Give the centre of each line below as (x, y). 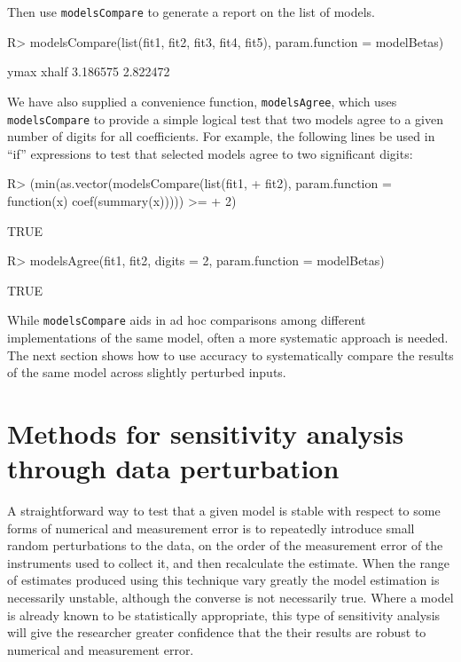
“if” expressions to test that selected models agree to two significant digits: (210, 153)
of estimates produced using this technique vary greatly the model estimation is (223, 580)
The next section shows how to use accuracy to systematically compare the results (230, 355)
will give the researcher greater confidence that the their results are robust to (217, 632)
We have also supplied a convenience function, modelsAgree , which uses (202, 101)
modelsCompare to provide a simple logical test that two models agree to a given (225, 118)
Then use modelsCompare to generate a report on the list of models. (191, 12)
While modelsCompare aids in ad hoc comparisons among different (187, 320)
